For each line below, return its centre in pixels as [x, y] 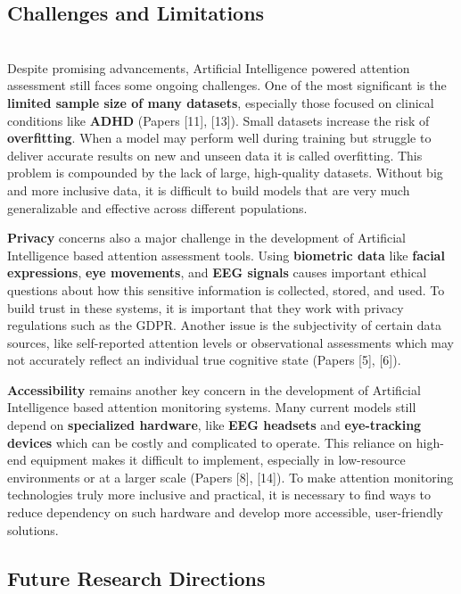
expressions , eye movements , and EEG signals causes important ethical [217, 272]
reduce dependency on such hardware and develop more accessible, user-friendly [225, 512]
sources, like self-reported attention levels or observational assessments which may [231, 342]
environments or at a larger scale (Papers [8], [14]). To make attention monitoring [230, 477]
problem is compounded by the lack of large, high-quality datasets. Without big [225, 173]
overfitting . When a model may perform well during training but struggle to [219, 138]
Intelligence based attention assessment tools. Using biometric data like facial [226, 255]
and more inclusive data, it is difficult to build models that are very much [209, 190]
